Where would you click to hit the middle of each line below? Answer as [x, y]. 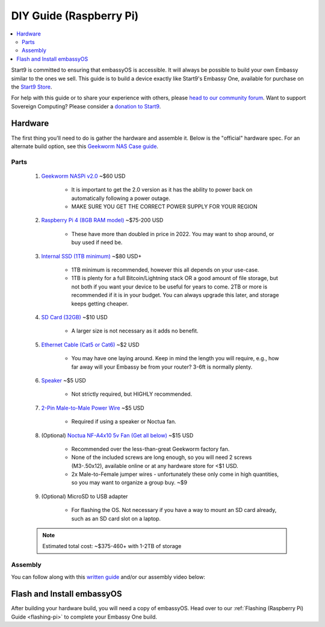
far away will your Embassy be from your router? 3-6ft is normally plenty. [162, 367]
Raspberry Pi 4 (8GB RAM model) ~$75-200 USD [102, 220]
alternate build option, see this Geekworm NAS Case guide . [85, 146]
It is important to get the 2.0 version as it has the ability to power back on [162, 190]
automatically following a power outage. [121, 198]
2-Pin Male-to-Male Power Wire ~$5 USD [93, 408]
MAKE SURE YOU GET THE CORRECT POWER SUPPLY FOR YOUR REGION [164, 207]
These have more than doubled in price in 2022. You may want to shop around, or [173, 234]
